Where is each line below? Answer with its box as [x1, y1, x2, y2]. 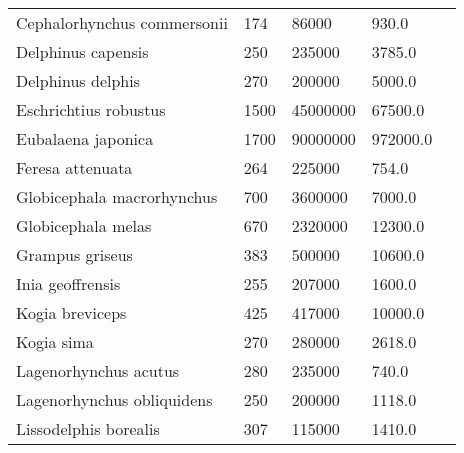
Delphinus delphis [16, 69, 140, 92]
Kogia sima [16, 330, 94, 353]
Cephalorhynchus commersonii [16, 11, 228, 34]
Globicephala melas [16, 214, 152, 237]
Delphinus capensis [16, 40, 149, 63]
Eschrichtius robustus [16, 98, 166, 121]
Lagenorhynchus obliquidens [16, 388, 213, 411]
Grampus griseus [16, 243, 133, 266]
